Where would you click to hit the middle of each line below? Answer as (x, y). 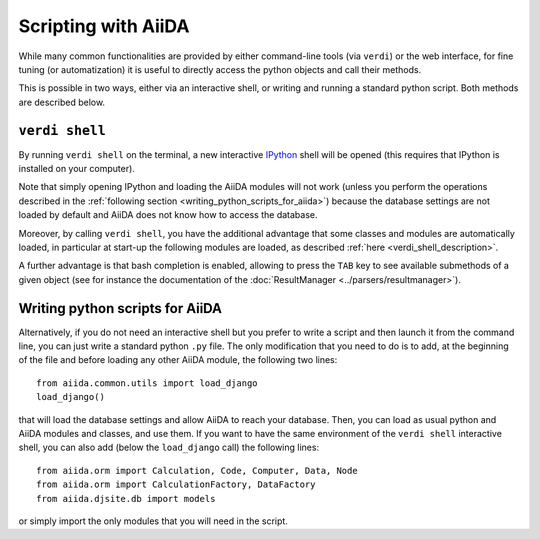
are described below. (61, 102)
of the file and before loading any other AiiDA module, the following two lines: (178, 360)
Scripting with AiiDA (104, 26)
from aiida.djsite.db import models (126, 498)
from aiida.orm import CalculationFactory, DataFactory (176, 484)
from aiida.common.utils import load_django (147, 383)
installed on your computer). (76, 169)
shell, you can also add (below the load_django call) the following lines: (169, 447)
